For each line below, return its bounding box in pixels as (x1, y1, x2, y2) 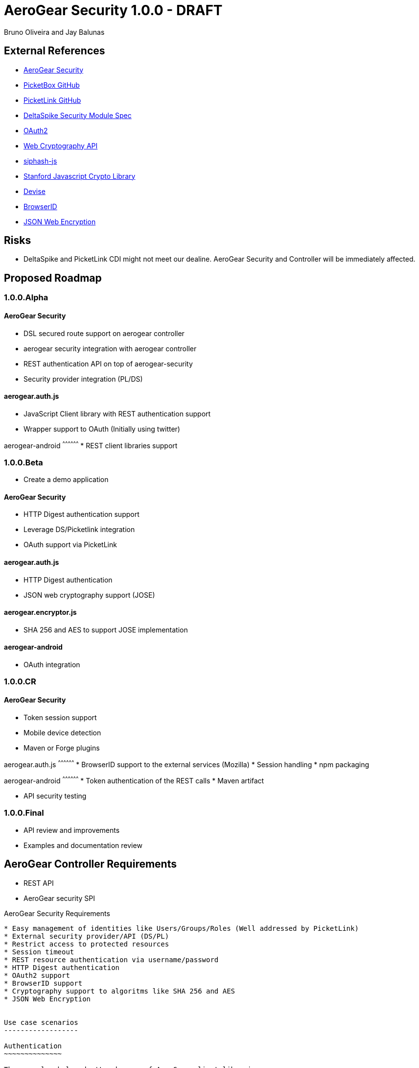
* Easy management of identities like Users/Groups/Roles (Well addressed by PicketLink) (4, 924, 359, 932)
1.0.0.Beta (4, 457, 43, 467)
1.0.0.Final (4, 808, 44, 818)
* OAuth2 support (4, 971, 70, 979)
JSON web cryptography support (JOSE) (23, 590, 155, 599)
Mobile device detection (23, 728, 101, 737)
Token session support (23, 713, 97, 722)
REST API (23, 878, 54, 887)
